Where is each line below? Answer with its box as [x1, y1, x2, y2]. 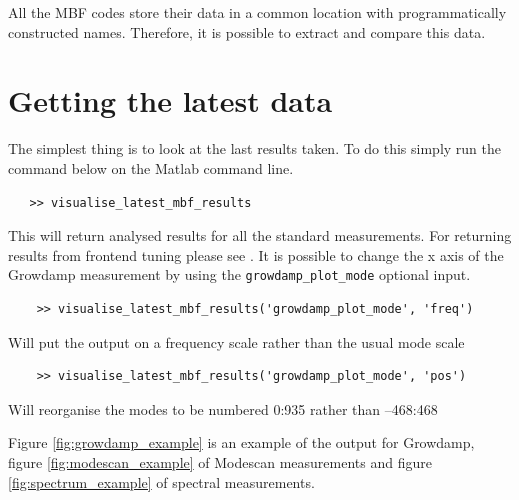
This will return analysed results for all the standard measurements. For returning [8, 225, 512, 246]
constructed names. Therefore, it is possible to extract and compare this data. [8, 21, 486, 42]
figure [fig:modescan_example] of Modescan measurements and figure [8, 451, 432, 472]
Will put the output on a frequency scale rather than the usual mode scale [8, 331, 465, 352]
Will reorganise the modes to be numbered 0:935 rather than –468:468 [8, 398, 438, 419]
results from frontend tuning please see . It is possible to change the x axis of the [8, 244, 504, 265]
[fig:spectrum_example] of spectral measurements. [8, 471, 315, 492]
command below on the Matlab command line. [8, 157, 294, 178]
